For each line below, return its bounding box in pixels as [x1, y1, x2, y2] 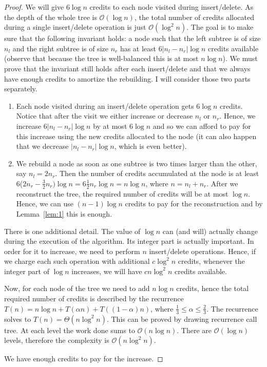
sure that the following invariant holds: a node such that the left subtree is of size [4, 33, 261, 44]
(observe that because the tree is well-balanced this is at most [4, 53, 199, 64]
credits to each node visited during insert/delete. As [89, 2, 254, 12]
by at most [93, 120, 127, 131]
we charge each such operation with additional [4, 256, 150, 266]
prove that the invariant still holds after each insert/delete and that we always [4, 63, 251, 73]
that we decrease [16, 141, 69, 151]
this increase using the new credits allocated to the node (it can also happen [16, 130, 257, 141]
